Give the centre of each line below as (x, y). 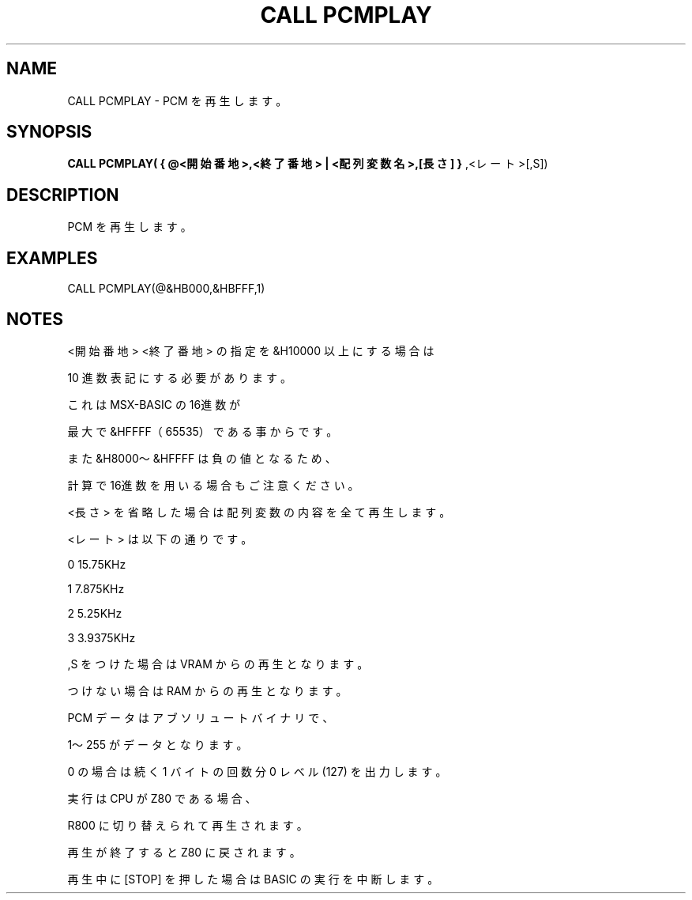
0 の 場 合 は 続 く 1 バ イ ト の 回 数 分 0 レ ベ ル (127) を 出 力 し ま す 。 (257, 771)
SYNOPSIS (49, 132)
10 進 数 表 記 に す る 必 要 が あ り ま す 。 (179, 377)
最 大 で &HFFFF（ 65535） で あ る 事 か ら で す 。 (203, 431)
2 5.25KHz (95, 613)
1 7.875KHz (96, 588)
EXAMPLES (52, 258)
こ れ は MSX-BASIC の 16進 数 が (154, 404)
